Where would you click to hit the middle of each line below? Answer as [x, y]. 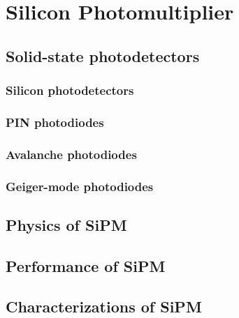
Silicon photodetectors [70, 90]
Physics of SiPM [66, 224]
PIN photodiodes [55, 122]
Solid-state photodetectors [103, 55]
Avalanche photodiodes [71, 154]
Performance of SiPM [86, 265]
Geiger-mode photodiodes [80, 186]
